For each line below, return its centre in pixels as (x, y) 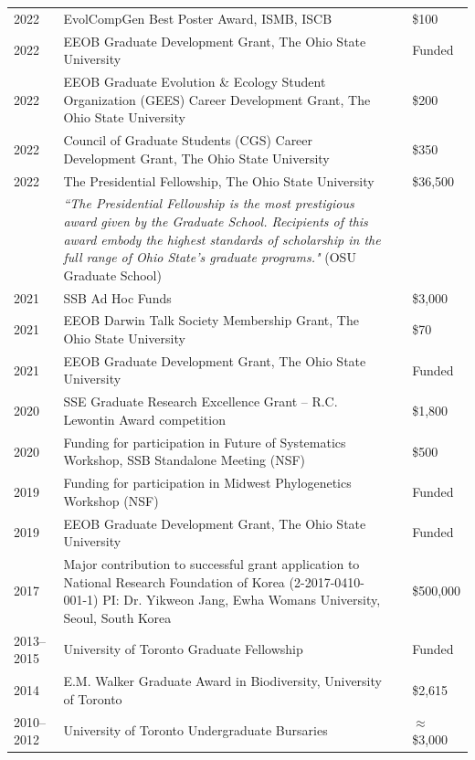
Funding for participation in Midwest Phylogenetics (207, 483)
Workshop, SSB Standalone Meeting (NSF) (185, 460)
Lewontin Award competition (144, 419)
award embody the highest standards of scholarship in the (222, 239)
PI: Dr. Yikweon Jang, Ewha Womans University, (242, 600)
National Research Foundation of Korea (174, 581)
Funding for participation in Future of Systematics (205, 442)
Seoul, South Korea (117, 617)
